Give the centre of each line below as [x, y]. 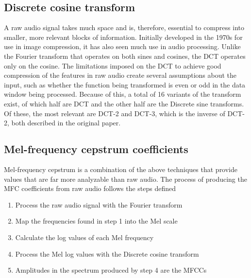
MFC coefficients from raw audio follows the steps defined [90, 188]
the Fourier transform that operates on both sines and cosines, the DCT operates [125, 56]
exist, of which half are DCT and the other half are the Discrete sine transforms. [124, 103]
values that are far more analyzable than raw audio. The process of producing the [125, 179]
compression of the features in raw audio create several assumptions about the [120, 75]
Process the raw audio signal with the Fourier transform [99, 204]
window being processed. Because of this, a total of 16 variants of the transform [123, 94]
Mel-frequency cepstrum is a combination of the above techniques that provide [121, 169]
